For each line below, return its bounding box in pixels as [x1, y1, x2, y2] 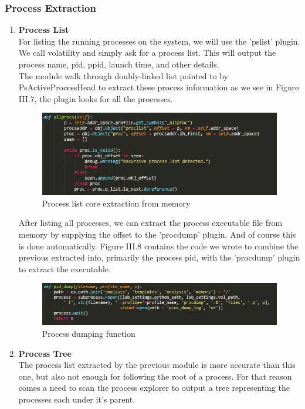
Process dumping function [42, 327, 135, 340]
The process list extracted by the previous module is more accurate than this [18, 359, 296, 371]
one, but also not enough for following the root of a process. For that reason [18, 370, 292, 382]
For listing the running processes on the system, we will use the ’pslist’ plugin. [18, 35, 300, 47]
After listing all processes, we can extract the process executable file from [18, 217, 283, 229]
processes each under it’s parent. [18, 393, 135, 405]
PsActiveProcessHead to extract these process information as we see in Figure [18, 81, 299, 93]
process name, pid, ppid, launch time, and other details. [18, 58, 219, 70]
